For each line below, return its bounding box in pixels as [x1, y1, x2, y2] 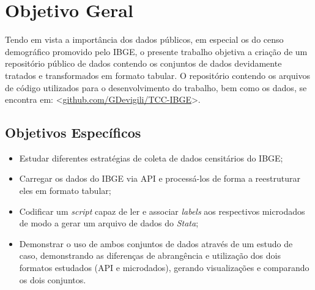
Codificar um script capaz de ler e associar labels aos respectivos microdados [19, 204, 305, 217]
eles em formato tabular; [19, 184, 111, 197]
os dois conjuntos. [19, 273, 86, 286]
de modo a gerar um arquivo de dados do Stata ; [19, 217, 199, 229]
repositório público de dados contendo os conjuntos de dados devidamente [5, 57, 282, 70]
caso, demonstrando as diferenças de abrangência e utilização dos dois [19, 249, 281, 262]
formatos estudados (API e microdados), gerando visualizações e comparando [19, 261, 309, 274]
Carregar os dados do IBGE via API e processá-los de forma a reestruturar [19, 172, 300, 185]
